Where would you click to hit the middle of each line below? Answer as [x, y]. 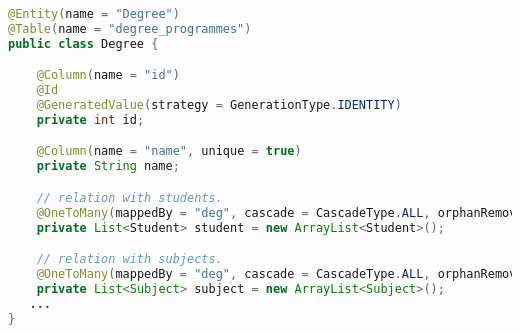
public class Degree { [83, 43]
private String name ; [108, 166]
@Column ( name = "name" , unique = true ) [169, 151]
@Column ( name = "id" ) [108, 75]
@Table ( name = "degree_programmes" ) [130, 28]
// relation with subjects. [129, 259]
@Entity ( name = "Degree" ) [94, 14]
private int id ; [90, 119]
